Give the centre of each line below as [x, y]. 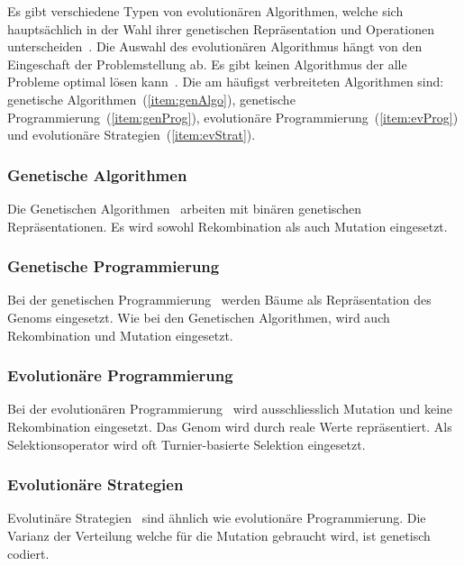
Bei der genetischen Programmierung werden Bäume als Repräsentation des [219, 300]
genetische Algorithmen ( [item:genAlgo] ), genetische [151, 99]
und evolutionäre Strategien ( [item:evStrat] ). [132, 135]
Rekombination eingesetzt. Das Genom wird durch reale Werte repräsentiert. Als [230, 426]
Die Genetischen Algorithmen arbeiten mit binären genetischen [184, 208]
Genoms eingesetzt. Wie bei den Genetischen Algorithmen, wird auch [199, 317]
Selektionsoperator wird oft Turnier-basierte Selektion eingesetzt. [187, 444]
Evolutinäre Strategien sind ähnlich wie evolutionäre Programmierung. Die [217, 518]
